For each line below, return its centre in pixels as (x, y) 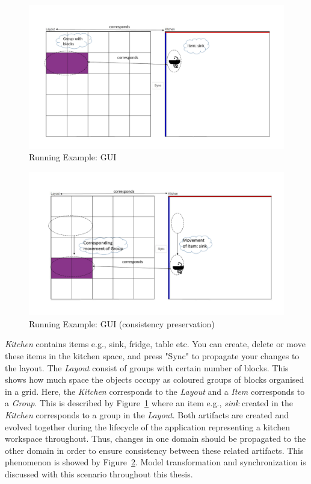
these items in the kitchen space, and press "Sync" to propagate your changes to (152, 355)
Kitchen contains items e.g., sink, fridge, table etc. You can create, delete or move (155, 344)
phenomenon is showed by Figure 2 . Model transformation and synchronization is (155, 462)
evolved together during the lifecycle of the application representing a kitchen (147, 426)
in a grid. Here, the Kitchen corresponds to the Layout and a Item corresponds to (155, 391)
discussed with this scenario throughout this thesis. (99, 473)
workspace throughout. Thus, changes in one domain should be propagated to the (155, 438)
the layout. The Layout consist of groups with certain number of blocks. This (147, 367)
